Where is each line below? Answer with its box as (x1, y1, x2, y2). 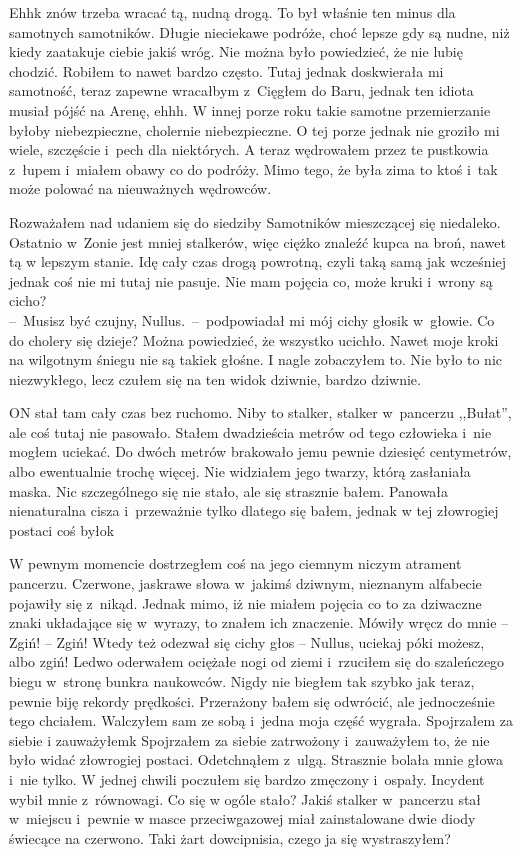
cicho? (9, 290, 47, 311)
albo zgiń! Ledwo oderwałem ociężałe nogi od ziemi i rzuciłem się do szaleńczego (9, 651, 505, 672)
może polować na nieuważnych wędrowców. (9, 178, 272, 199)
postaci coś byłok (9, 519, 115, 540)
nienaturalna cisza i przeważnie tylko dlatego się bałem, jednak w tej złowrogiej (9, 500, 499, 521)
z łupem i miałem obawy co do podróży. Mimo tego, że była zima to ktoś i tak (9, 158, 498, 179)
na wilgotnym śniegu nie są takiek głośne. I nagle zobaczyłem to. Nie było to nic (9, 349, 503, 370)
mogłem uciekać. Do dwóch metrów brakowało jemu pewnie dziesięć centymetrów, (9, 441, 512, 462)
